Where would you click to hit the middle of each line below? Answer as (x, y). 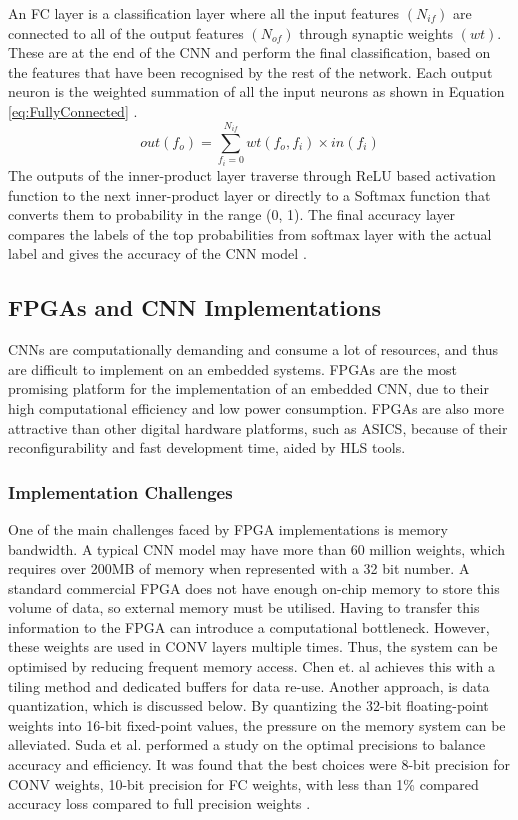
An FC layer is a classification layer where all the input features (204, 13)
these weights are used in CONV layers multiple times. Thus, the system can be (253, 646)
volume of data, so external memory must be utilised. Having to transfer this (244, 607)
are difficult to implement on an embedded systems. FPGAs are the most (232, 368)
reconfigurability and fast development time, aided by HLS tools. (207, 447)
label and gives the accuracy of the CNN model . (157, 253)
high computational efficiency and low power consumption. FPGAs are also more (256, 407)
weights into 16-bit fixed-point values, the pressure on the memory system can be (257, 724)
